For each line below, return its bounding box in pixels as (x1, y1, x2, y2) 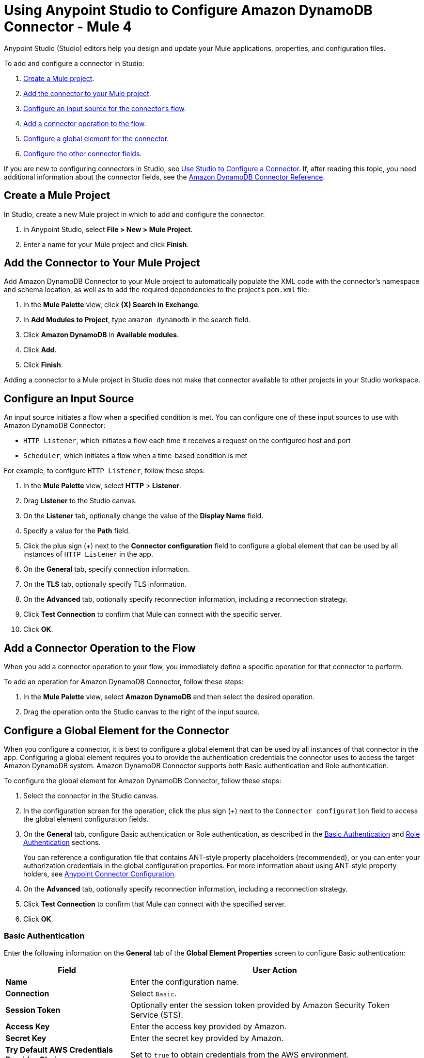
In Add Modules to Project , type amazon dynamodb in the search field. (23, 315, 251, 324)
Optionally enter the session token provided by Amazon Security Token (130, 1000, 390, 1010)
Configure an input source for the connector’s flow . (23, 104, 186, 113)
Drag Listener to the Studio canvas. (23, 496, 137, 505)
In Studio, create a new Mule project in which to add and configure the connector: (4, 210, 265, 218)
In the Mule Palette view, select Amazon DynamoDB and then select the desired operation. (23, 693, 315, 701)
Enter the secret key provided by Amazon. (130, 1033, 283, 1043)
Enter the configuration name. (130, 976, 239, 987)
